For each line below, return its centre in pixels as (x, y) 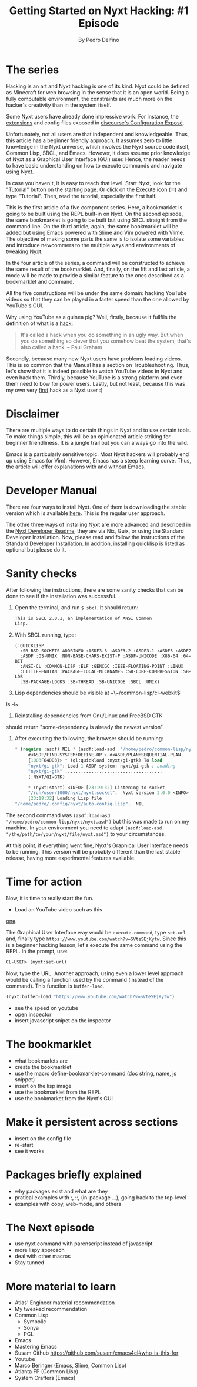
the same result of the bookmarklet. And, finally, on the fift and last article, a (98, 269)
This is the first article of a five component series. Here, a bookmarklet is (94, 207)
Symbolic (35, 1322)
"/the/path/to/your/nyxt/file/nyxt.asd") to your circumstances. (86, 834)
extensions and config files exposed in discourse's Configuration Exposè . (95, 123)
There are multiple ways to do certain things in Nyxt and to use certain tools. (99, 430)
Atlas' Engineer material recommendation (65, 1303)
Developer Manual (52, 490)
